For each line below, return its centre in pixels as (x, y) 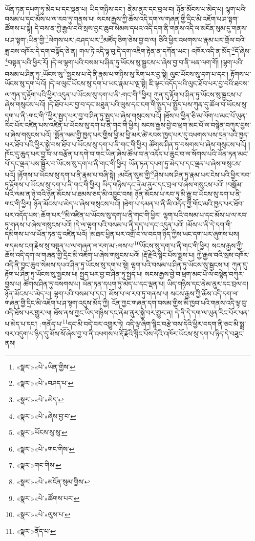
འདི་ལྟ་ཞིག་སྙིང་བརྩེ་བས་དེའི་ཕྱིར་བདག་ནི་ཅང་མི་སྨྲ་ (186, 323)
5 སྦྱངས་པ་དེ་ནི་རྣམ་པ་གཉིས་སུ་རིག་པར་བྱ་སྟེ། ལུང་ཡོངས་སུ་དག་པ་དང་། (146, 73)
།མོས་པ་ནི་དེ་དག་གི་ (209, 224)
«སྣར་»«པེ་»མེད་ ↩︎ (40, 399)
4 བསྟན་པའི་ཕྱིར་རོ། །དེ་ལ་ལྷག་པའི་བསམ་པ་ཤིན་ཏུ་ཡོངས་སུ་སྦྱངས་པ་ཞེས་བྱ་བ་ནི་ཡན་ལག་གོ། (112, 61)
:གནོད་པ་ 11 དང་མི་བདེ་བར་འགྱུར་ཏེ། (82, 323)
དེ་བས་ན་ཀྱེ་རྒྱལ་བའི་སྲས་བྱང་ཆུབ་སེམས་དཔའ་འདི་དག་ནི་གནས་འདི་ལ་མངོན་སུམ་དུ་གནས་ (141, 28)
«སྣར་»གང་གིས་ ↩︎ (39, 465)
